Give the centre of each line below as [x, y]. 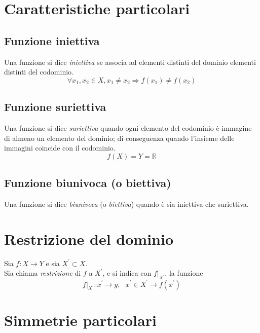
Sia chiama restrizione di [43, 273]
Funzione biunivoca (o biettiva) [88, 183]
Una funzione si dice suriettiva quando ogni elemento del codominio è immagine [128, 127]
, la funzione [184, 273]
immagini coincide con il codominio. [60, 148]
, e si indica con [127, 273]
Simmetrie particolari [80, 320]
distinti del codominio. [39, 72]
